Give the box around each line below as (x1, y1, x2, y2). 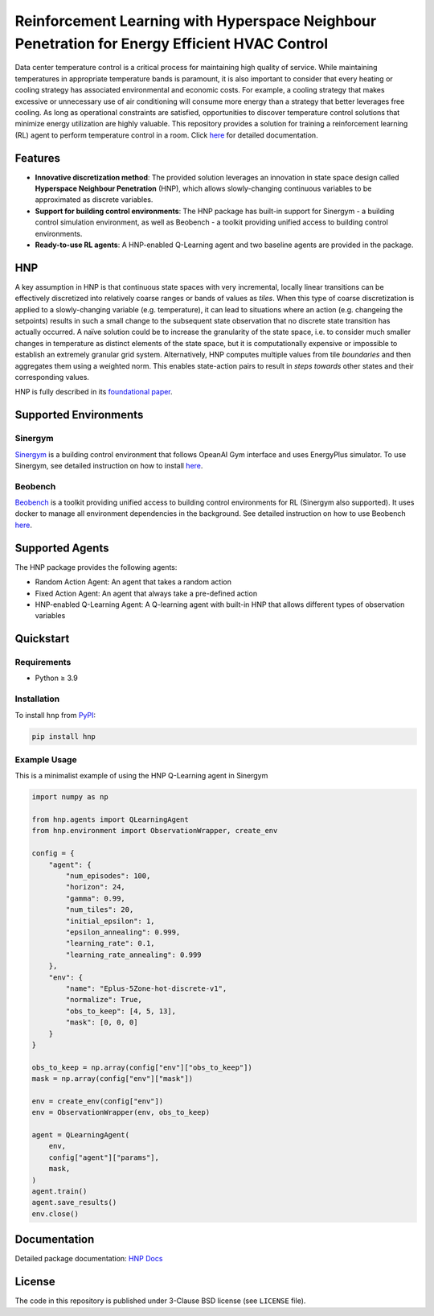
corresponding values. (14, 372, 90, 382)
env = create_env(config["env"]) (31, 1096, 164, 1106)
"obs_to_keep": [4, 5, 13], (65, 1006, 177, 1016)
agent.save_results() (31, 1198, 117, 1207)
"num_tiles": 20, (65, 906, 134, 914)
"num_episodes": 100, (65, 872, 151, 881)
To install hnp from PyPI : (14, 710, 96, 720)
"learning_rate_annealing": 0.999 (65, 950, 202, 959)
